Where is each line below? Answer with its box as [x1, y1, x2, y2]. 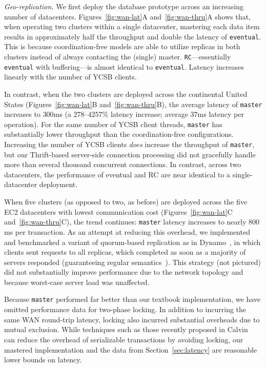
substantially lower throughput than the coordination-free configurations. [4, 129, 234, 139]
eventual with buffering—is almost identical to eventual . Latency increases [4, 61, 244, 72]
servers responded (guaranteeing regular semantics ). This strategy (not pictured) [4, 256, 261, 267]
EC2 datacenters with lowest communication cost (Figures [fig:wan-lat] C [4, 206, 233, 217]
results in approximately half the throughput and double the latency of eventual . [4, 31, 261, 42]
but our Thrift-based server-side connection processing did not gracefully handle [4, 149, 256, 159]
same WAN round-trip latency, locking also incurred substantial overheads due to [4, 314, 260, 324]
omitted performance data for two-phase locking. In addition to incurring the [4, 304, 247, 315]
